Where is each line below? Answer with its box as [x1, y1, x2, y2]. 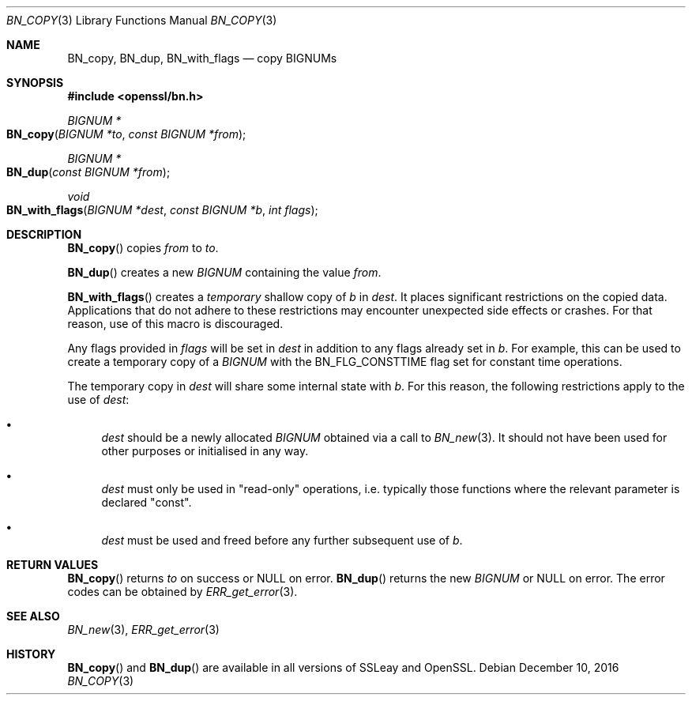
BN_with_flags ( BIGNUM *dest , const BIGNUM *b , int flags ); [6, 203, 318, 217]
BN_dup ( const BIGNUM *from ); [6, 165, 171, 179]
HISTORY [6, 647, 56, 661]
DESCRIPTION [6, 228, 82, 241]
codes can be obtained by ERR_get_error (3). [67, 585, 298, 598]
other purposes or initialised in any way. [101, 444, 309, 458]
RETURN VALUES [6, 558, 99, 571]
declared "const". [101, 496, 192, 509]
